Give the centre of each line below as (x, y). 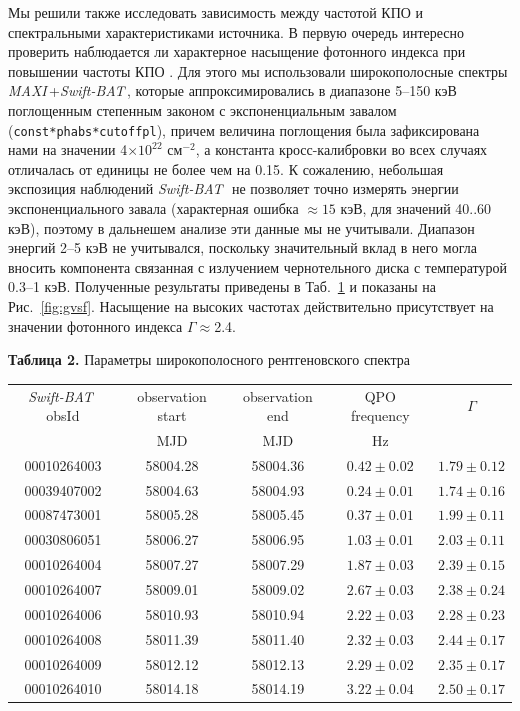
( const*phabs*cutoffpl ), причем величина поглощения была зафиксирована (244, 129)
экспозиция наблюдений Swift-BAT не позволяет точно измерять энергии (233, 188)
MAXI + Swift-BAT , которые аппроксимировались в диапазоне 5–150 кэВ (232, 90)
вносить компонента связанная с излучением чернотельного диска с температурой (258, 266)
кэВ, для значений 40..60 (416, 208)
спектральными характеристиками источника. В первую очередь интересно (236, 31)
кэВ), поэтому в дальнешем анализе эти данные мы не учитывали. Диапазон (241, 227)
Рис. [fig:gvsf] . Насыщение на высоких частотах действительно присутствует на (251, 305)
